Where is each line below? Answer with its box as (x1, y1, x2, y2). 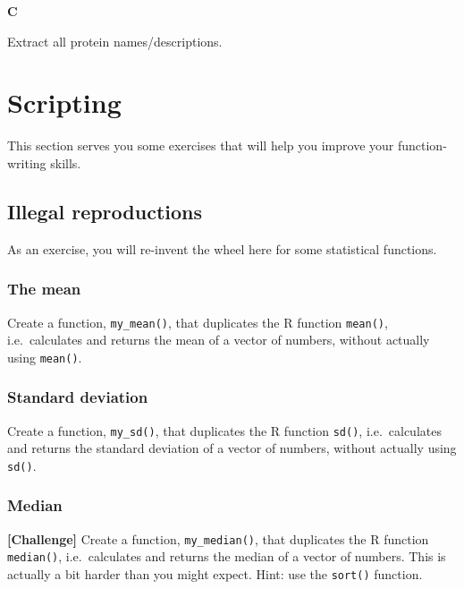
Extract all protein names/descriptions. (7, 31, 223, 50)
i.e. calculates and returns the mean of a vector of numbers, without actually (7, 330, 430, 349)
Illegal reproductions (7, 197, 203, 225)
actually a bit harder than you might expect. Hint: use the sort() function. (7, 565, 423, 584)
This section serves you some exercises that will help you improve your (7, 136, 394, 155)
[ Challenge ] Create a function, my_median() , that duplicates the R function (7, 529, 429, 548)
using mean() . (7, 347, 82, 366)
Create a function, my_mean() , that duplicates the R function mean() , (7, 312, 388, 331)
